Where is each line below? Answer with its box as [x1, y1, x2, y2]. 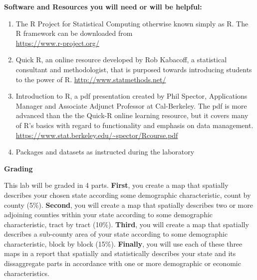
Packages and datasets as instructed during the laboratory [15, 146, 195, 157]
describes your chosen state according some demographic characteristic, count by [4, 189, 251, 200]
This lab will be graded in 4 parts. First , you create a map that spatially [4, 180, 229, 190]
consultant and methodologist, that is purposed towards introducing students [15, 64, 252, 74]
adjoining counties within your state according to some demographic [4, 209, 213, 220]
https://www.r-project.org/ [15, 37, 99, 48]
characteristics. [4, 268, 49, 278]
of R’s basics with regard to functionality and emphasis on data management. [15, 120, 254, 130]
